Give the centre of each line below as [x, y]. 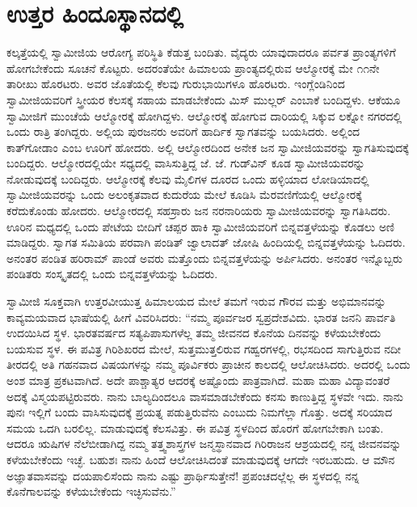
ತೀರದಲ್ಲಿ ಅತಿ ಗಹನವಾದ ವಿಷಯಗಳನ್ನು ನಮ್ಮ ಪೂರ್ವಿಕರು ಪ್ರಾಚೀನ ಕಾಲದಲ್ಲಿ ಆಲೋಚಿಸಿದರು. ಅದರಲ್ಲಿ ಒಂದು [208, 364]
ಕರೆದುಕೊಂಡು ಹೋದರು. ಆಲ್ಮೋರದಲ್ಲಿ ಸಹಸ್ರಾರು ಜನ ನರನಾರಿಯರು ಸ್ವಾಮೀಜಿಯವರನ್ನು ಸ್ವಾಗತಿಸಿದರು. [199, 211]
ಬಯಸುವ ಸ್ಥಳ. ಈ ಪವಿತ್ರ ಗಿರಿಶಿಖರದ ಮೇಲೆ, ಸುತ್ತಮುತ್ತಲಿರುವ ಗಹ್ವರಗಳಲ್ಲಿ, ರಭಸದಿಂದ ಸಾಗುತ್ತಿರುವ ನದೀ [204, 348]
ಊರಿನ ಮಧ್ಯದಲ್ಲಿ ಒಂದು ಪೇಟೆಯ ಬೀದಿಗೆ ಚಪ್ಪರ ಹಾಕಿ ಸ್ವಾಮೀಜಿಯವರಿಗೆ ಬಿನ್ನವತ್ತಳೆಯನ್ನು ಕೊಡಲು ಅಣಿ [201, 226]
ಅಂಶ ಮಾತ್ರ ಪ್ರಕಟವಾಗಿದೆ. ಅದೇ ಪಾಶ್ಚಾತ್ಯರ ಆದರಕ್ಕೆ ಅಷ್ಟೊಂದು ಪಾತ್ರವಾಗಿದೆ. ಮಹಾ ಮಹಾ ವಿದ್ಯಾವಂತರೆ [198, 380]
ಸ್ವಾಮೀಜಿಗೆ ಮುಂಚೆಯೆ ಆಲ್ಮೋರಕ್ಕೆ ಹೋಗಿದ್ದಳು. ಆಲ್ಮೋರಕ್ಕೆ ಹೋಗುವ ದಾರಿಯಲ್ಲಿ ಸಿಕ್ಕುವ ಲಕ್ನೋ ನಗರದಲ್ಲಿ [204, 115]
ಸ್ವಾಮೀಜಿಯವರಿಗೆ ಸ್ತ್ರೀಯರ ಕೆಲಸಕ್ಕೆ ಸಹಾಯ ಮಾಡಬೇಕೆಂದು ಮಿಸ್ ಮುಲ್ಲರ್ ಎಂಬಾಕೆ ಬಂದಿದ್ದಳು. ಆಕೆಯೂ [204, 99]
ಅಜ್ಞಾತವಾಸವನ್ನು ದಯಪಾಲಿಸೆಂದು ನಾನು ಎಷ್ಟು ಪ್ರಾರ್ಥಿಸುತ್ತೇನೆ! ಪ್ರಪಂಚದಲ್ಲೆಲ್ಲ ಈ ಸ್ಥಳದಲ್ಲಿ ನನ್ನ [183, 475]
